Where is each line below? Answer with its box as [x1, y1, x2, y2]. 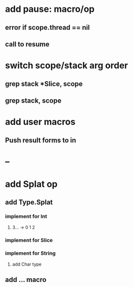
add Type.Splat [5, 198, 53, 207]
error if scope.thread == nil [5, 23, 90, 32]
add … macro [5, 276, 47, 284]
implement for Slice [5, 236, 53, 243]
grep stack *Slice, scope [5, 79, 83, 88]
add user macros [5, 116, 75, 127]
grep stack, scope [5, 96, 62, 105]
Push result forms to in [5, 136, 76, 144]
